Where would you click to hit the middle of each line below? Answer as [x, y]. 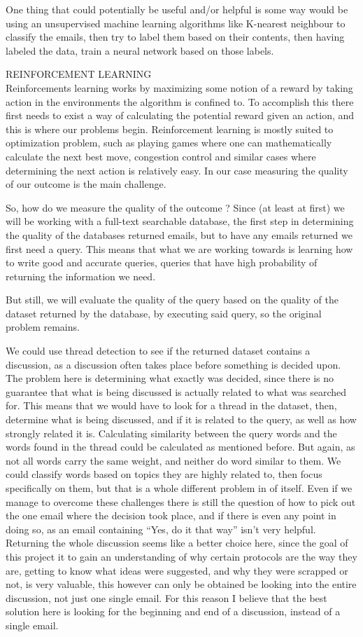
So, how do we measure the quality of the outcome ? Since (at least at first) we [175, 207]
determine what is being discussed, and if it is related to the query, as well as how [181, 419]
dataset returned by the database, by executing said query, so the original [164, 313]
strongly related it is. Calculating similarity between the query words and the [171, 433]
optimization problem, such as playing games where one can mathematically [169, 143]
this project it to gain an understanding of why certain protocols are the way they [181, 556]
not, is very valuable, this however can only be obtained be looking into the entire [181, 584]
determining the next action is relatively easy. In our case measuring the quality [177, 170]
